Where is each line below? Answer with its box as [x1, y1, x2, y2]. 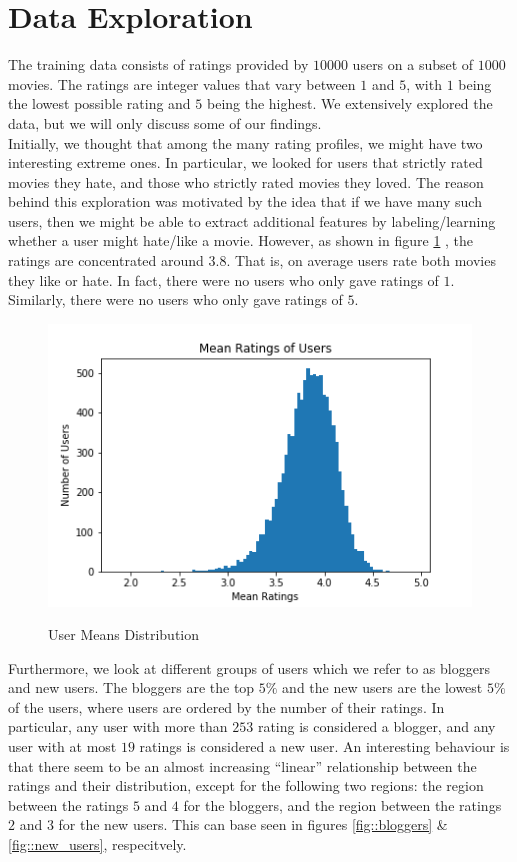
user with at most [8, 736, 117, 757]
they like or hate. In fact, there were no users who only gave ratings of [8, 269, 439, 290]
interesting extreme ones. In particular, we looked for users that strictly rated [8, 152, 483, 173]
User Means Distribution [48, 624, 200, 645]
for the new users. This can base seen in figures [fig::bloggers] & [58, 814, 448, 835]
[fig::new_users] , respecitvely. [8, 834, 187, 855]
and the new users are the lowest [282, 677, 483, 698]
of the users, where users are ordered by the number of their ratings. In [8, 696, 445, 717]
